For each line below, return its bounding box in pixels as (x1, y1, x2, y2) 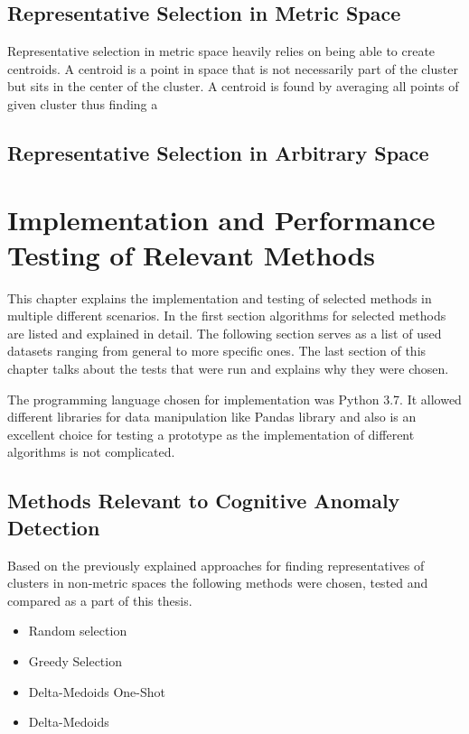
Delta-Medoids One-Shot (28, 682, 165, 701)
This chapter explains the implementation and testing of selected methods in (7, 288, 432, 307)
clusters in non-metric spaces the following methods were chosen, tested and (7, 573, 428, 592)
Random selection (28, 621, 127, 640)
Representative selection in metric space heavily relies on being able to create (7, 42, 436, 60)
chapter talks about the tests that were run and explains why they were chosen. (7, 359, 449, 378)
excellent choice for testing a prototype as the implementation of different (7, 424, 415, 443)
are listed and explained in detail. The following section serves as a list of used (7, 323, 442, 342)
